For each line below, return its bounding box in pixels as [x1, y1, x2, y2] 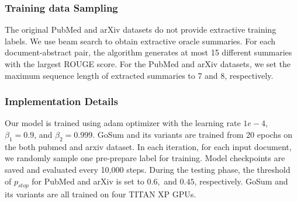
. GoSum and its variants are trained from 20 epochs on [92, 128, 293, 140]
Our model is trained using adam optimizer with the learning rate [5, 117, 241, 129]
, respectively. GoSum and [194, 175, 288, 187]
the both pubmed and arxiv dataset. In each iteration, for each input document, [5, 140, 292, 152]
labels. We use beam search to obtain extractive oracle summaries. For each [5, 34, 276, 47]
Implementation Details [5, 94, 118, 109]
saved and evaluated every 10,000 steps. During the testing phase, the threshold [5, 163, 291, 175]
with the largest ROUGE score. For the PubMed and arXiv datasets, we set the [5, 58, 291, 69]
